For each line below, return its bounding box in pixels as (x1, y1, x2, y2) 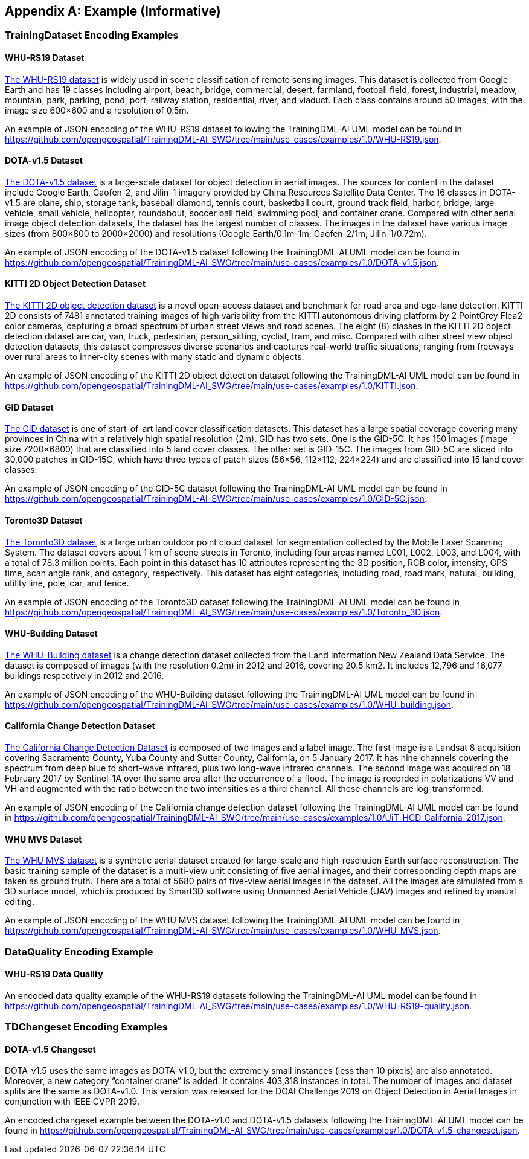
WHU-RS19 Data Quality (5, 969, 103, 980)
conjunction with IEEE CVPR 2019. (5, 1096, 139, 1107)
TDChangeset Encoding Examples (5, 1021, 168, 1033)
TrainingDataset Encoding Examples (5, 29, 179, 42)
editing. (5, 896, 34, 907)
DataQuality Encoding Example (5, 945, 153, 958)
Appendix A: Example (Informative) (5, 4, 221, 19)
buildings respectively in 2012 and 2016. (5, 670, 164, 681)
